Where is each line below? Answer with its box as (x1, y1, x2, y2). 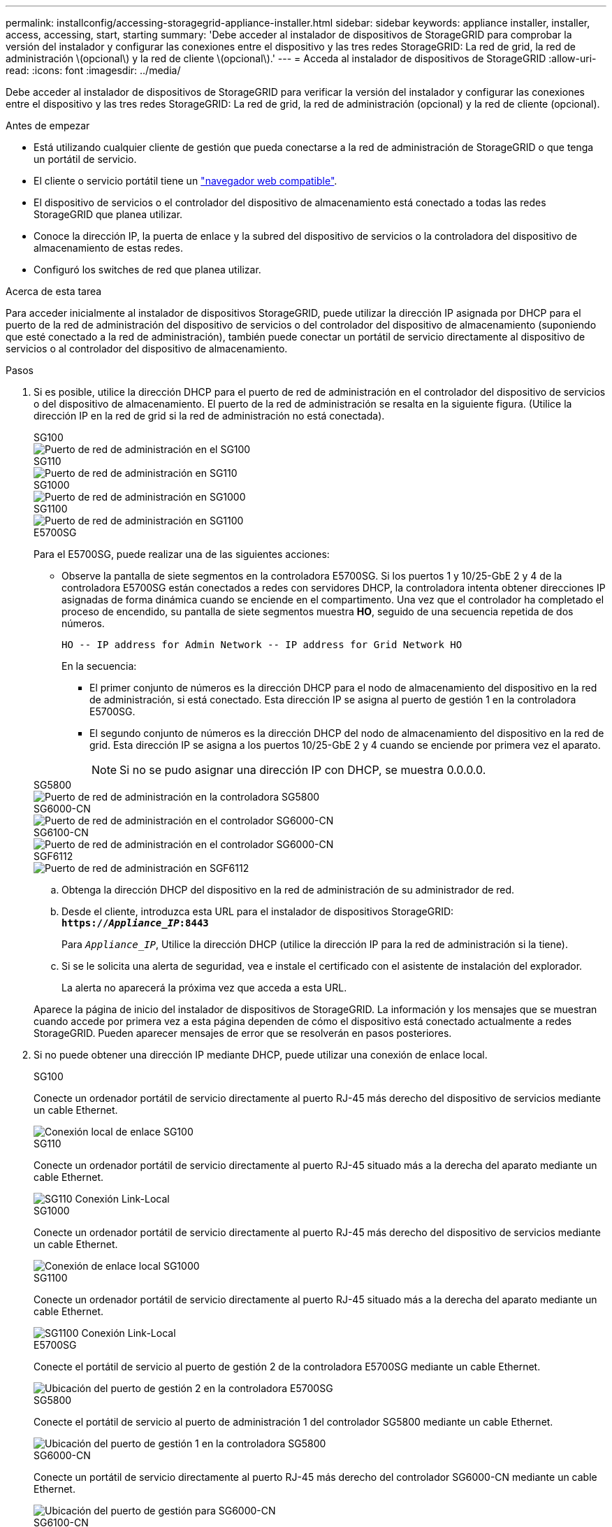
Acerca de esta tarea (6, 285, 102, 297)
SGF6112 (34, 850, 73, 862)
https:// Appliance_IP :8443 (61, 917, 209, 929)
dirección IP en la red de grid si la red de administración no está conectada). (34, 410, 385, 422)
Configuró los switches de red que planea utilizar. (34, 264, 261, 275)
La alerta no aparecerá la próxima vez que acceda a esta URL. (61, 982, 347, 994)
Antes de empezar (6, 120, 90, 131)
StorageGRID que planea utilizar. (34, 208, 183, 220)
